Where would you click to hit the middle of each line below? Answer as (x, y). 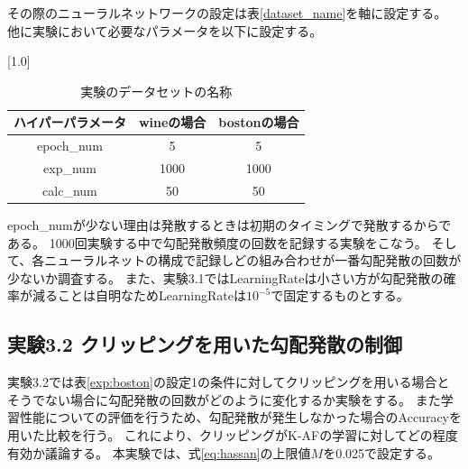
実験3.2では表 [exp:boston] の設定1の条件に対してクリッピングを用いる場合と (229, 382)
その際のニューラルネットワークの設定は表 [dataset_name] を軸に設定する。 (227, 13)
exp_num (70, 168)
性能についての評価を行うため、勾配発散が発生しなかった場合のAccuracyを (240, 417)
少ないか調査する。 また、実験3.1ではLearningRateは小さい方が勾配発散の (225, 277)
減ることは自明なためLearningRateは (139, 295)
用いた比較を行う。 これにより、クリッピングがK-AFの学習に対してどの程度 (233, 434)
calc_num (70, 190)
